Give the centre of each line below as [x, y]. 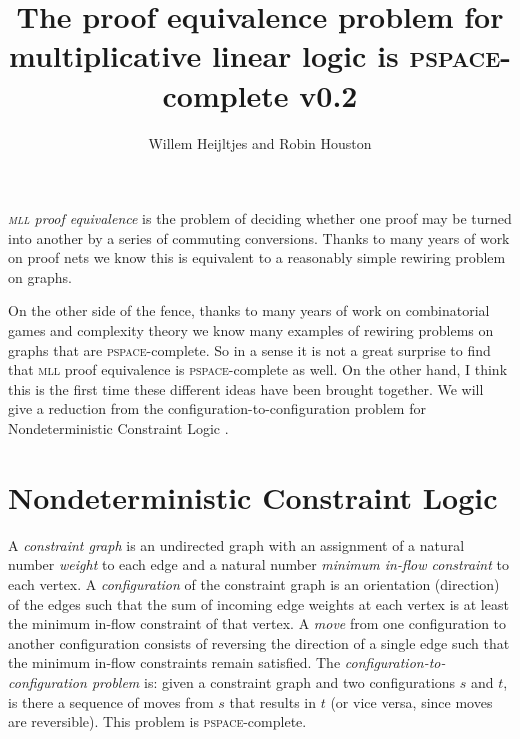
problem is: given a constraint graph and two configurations [273, 681]
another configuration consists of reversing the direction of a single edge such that [259, 642]
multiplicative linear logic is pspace [254, 55]
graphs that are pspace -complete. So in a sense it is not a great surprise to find [249, 349]
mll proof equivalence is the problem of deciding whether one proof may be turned [260, 218]
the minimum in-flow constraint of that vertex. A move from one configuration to [257, 623]
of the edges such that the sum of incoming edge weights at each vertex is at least [258, 603]
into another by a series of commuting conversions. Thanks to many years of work [259, 237]
